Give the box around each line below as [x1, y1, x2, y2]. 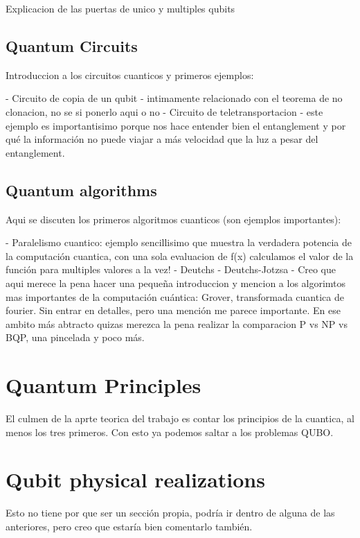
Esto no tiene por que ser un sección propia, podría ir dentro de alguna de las [6, 505, 335, 520]
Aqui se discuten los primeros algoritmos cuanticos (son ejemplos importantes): [6, 211, 341, 226]
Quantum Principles [6, 371, 201, 399]
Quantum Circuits [6, 35, 138, 56]
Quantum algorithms [6, 179, 157, 200]
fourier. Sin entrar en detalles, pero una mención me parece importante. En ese [6, 303, 341, 318]
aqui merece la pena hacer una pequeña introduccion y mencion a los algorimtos [6, 275, 346, 290]
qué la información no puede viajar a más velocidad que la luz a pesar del [6, 132, 318, 146]
